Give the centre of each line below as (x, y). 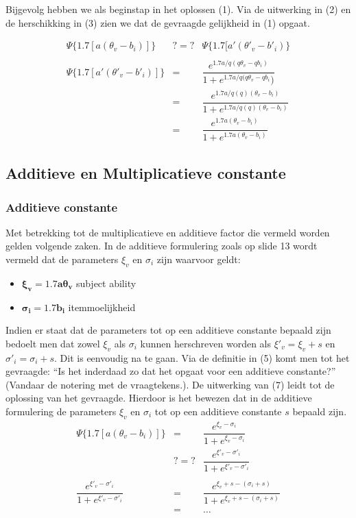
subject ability (106, 283)
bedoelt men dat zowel (53, 343)
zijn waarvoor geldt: (199, 259)
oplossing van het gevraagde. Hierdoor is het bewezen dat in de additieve (159, 398)
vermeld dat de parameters (62, 259)
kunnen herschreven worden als (206, 343)
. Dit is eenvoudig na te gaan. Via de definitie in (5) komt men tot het (202, 357)
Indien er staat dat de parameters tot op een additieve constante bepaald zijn (168, 330)
